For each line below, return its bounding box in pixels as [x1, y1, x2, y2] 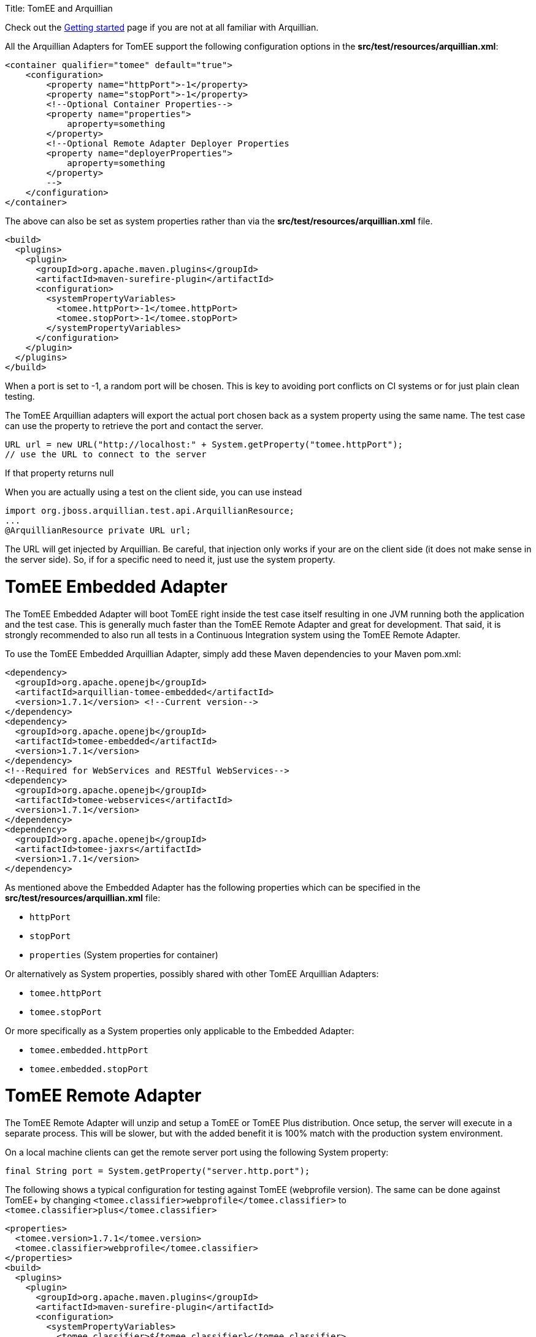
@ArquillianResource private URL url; [5, 525, 191, 535]
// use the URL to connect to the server [5, 449, 207, 459]
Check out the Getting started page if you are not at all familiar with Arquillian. [5, 22, 319, 32]
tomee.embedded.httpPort [29, 1045, 148, 1055]
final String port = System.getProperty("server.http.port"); [5, 1166, 310, 1176]
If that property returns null [5, 468, 114, 478]
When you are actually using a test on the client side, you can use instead [5, 487, 302, 497]
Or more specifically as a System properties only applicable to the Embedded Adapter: [5, 1025, 354, 1036]
